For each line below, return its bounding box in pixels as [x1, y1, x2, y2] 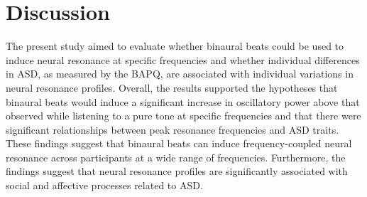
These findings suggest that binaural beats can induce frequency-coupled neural [6, 136, 352, 151]
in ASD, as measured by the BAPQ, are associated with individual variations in [6, 66, 354, 81]
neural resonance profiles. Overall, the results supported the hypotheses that [6, 80, 338, 95]
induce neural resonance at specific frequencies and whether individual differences [6, 52, 360, 67]
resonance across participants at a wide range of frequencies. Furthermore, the [6, 149, 346, 164]
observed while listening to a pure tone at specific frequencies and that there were [6, 108, 361, 123]
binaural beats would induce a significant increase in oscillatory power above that [6, 94, 360, 109]
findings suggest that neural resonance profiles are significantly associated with [6, 164, 348, 179]
